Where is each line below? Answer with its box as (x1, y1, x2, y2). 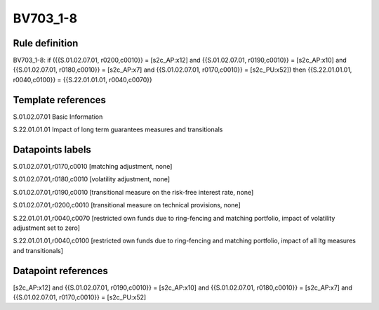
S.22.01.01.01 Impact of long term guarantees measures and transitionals (13, 125, 223, 134)
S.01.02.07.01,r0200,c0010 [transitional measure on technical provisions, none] (13, 201, 241, 209)
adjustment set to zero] (13, 224, 81, 232)
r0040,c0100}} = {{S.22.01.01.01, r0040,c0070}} (13, 75, 152, 84)
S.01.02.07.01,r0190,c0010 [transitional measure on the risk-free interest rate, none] (13, 188, 254, 196)
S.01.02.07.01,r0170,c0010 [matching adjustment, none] (13, 162, 173, 171)
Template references (13, 93, 107, 105)
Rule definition (13, 37, 79, 49)
